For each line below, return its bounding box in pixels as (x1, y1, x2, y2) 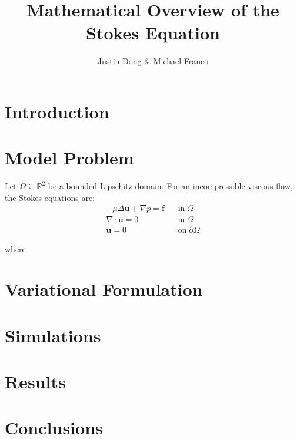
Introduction (5, 99, 109, 123)
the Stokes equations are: (5, 191, 95, 203)
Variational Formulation (5, 277, 203, 301)
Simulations (5, 323, 101, 347)
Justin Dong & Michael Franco (97, 55, 209, 67)
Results (5, 369, 66, 394)
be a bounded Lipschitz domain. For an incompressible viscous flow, (48, 180, 293, 192)
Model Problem (5, 146, 134, 170)
